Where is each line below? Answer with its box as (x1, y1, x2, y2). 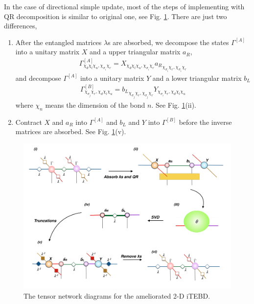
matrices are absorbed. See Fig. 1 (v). (15, 126, 126, 137)
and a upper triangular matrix (90, 47, 181, 57)
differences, (4, 21, 37, 31)
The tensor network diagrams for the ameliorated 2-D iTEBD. (23, 291, 210, 301)
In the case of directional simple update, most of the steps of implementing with (4, 1, 245, 11)
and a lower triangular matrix (152, 72, 242, 83)
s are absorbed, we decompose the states (108, 37, 229, 47)
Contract (15, 117, 42, 127)
